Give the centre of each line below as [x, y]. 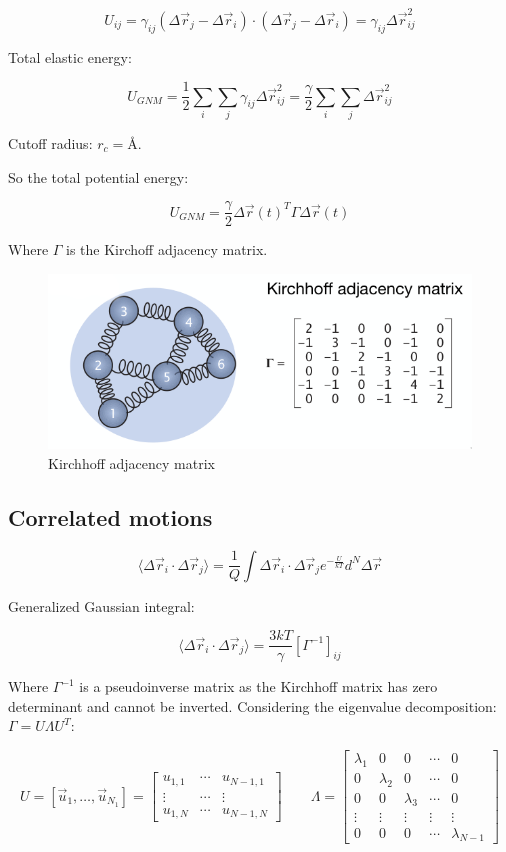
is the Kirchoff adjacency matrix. [167, 249]
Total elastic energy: [70, 56]
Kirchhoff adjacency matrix [131, 462]
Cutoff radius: [50, 142]
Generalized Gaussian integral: [101, 605]
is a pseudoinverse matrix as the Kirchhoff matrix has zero [258, 686]
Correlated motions [110, 516]
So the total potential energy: [98, 176]
